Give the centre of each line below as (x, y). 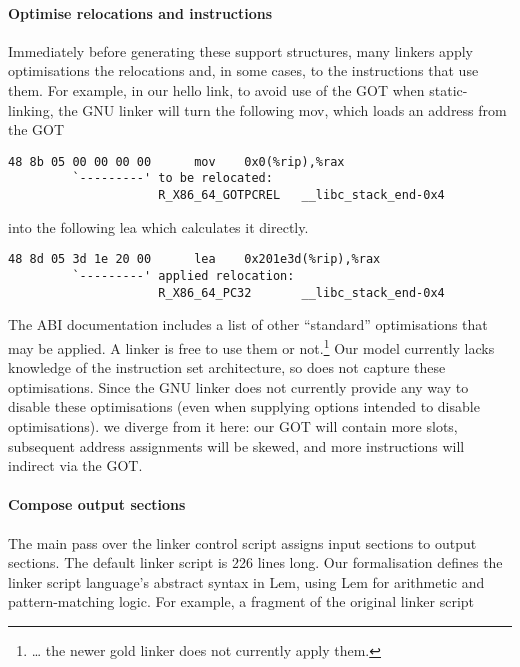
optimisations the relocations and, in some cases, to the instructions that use (243, 70)
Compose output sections (97, 504)
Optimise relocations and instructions (140, 12)
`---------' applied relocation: (183, 275)
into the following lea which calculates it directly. (158, 226)
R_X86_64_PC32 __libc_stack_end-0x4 (301, 292)
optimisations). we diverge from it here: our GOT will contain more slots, (233, 425)
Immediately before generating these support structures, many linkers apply (240, 50)
